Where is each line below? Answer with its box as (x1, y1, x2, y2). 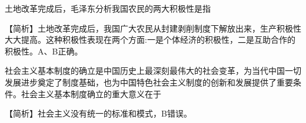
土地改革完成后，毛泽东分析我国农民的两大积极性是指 (5, 2, 211, 14)
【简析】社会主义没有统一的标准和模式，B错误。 (5, 107, 192, 119)
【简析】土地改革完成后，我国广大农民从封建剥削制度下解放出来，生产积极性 (5, 22, 301, 34)
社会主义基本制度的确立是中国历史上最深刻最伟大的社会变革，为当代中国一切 (5, 64, 301, 77)
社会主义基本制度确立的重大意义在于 (21, 87, 161, 100)
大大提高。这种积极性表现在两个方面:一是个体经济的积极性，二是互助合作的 (5, 33, 295, 46)
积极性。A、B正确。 (5, 45, 83, 57)
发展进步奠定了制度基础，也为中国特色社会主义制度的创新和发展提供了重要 (5, 76, 293, 88)
